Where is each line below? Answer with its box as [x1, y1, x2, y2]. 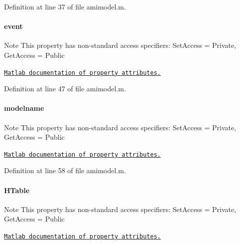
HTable [4, 185, 30, 195]
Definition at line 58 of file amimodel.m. [4, 165, 126, 176]
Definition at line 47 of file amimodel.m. [4, 83, 126, 94]
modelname [4, 103, 44, 113]
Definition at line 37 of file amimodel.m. [4, 1, 126, 11]
